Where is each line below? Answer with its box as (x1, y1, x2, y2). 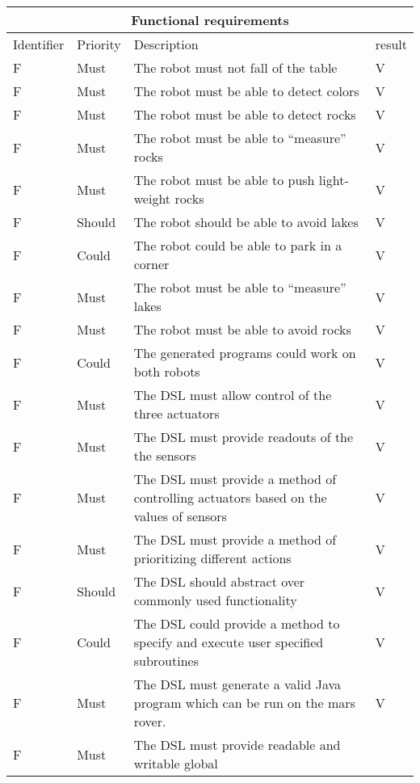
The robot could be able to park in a (133, 236, 342, 255)
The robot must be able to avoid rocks (133, 320, 351, 339)
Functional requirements (131, 11, 289, 29)
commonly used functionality (133, 591, 297, 609)
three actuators (133, 404, 220, 423)
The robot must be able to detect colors (133, 82, 359, 100)
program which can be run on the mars (133, 693, 355, 712)
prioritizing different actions (133, 549, 292, 567)
